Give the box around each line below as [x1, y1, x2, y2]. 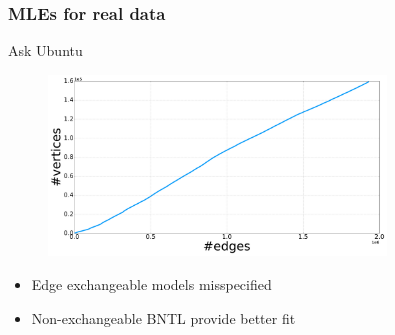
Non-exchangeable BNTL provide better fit [31, 307, 296, 328]
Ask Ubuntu [8, 40, 83, 61]
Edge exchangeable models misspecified [31, 273, 272, 294]
